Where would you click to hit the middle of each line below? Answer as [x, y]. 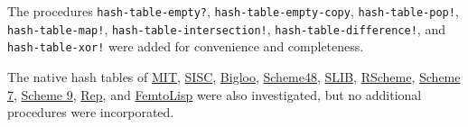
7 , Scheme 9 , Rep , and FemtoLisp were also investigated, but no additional [215, 94]
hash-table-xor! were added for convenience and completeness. [186, 46]
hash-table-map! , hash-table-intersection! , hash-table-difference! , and [226, 28]
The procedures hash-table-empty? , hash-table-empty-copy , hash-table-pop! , [233, 11]
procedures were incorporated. [91, 112]
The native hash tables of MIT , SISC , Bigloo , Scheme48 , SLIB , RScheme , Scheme [234, 76]
